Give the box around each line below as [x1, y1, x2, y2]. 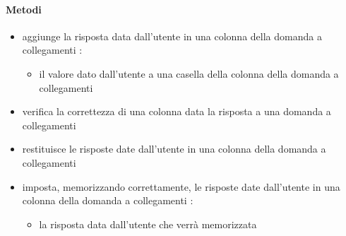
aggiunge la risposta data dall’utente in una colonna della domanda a [22, 28, 322, 43]
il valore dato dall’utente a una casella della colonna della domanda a [39, 66, 339, 81]
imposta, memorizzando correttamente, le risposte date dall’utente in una [22, 179, 340, 194]
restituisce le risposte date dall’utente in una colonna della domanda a [22, 141, 326, 156]
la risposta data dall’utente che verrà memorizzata [39, 216, 257, 231]
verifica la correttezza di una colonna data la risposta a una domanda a [22, 104, 331, 119]
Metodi [6, 1, 42, 16]
